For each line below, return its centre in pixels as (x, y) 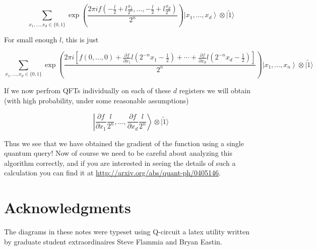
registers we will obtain (215, 90)
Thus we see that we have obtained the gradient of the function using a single (124, 143)
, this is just (80, 39)
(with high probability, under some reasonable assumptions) (97, 100)
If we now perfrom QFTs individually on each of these (87, 90)
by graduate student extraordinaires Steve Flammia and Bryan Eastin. (113, 241)
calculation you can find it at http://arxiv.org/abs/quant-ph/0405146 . (112, 173)
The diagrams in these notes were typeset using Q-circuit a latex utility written (127, 232)
